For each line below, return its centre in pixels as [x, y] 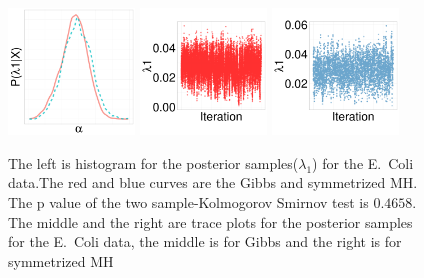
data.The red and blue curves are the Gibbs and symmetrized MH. [213, 182]
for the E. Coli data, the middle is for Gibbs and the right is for [205, 241]
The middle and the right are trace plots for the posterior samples [210, 221]
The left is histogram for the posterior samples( [153, 162]
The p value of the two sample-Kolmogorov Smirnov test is [188, 201]
